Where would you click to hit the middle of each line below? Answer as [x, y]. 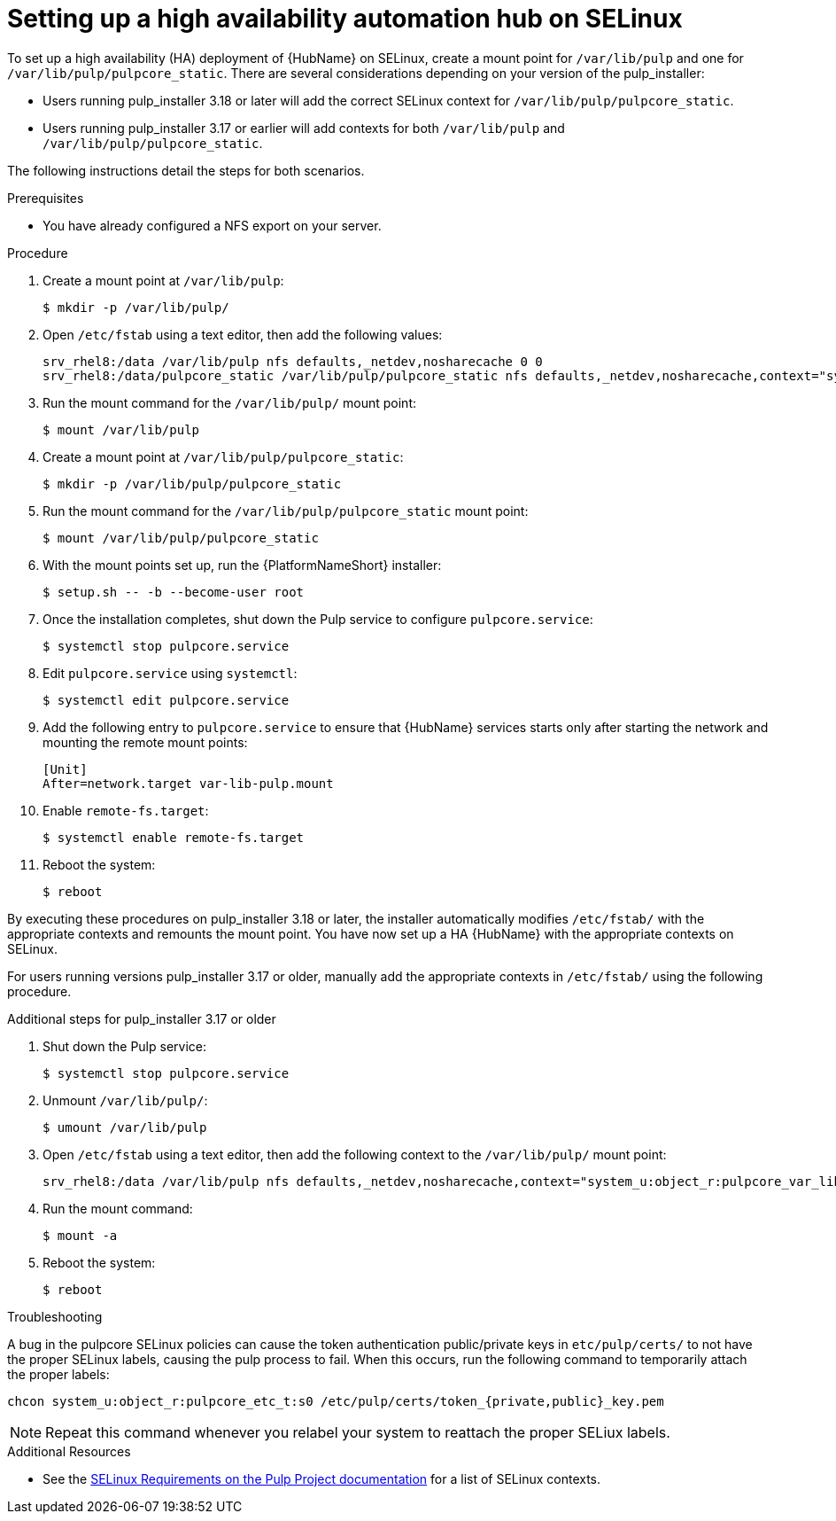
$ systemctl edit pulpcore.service [166, 700]
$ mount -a [80, 1235]
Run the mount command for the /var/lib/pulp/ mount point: [229, 402]
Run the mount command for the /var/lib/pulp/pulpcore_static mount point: [286, 511]
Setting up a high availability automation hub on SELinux [345, 19]
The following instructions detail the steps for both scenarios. [186, 170]
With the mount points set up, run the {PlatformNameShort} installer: [242, 565]
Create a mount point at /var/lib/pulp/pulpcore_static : [223, 456]
